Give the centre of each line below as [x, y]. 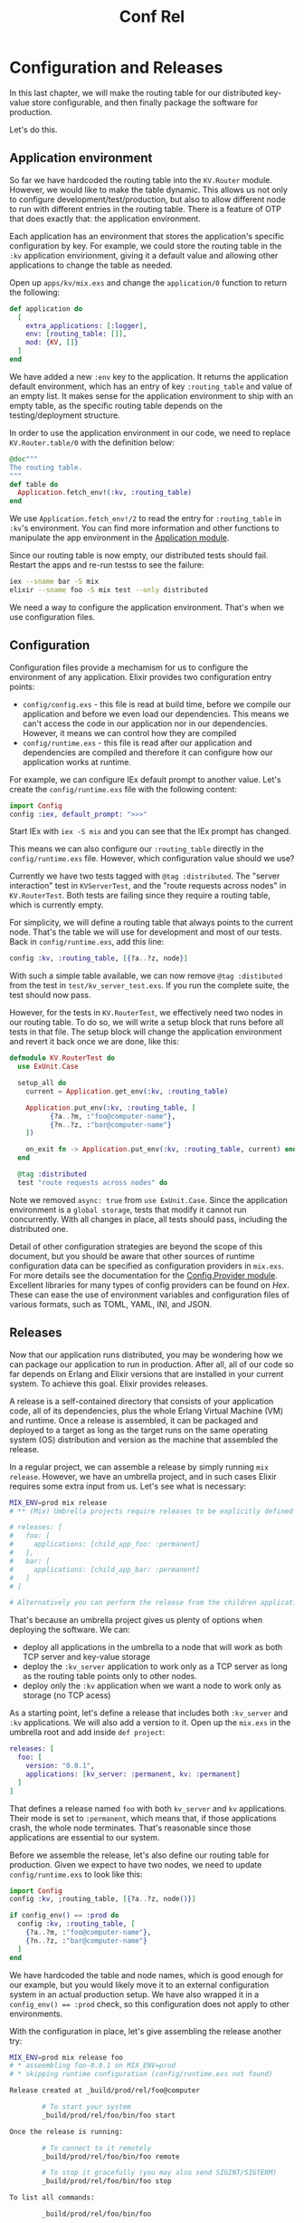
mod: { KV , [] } [52, 343]
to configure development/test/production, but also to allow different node [148, 199]
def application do [46, 309]
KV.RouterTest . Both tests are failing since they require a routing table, [140, 896]
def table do [34, 484]
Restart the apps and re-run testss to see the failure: [107, 565]
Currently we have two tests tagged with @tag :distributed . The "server [145, 876]
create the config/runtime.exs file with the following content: [123, 789]
